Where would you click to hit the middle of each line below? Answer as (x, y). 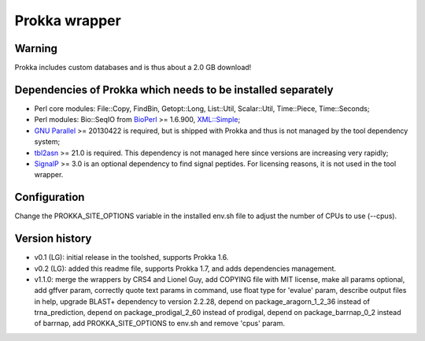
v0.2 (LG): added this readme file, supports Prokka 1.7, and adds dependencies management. (185, 269)
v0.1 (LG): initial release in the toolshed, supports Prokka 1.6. (131, 258)
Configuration (50, 197)
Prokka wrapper (68, 20)
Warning (36, 48)
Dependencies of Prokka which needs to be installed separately (174, 89)
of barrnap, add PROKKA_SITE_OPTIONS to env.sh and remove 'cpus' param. (160, 324)
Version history (53, 239)
